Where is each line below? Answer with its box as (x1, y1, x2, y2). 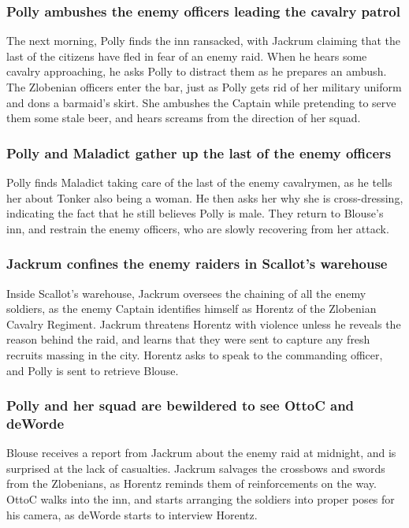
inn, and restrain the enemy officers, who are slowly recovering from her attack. (6, 220, 389, 236)
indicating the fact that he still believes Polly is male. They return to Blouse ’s (6, 205, 384, 221)
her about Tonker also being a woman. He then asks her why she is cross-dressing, (6, 189, 403, 206)
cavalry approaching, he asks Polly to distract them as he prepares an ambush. (6, 63, 387, 80)
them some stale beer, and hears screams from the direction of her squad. (6, 110, 361, 126)
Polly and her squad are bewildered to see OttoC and (6, 396, 355, 415)
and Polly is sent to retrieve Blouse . (6, 362, 179, 378)
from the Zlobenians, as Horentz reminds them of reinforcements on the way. (6, 475, 377, 492)
